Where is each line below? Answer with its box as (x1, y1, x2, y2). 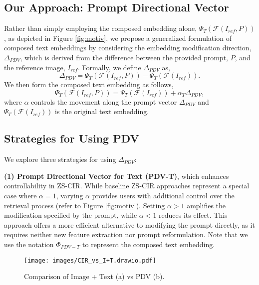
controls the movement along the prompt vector (31, 96, 177, 107)
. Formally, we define (77, 62, 141, 72)
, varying (56, 190, 83, 200)
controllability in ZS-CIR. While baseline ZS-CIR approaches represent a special (4, 180, 250, 191)
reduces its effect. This (159, 210, 228, 220)
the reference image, (4, 62, 65, 72)
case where (4, 190, 37, 200)
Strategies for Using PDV (4, 131, 139, 146)
